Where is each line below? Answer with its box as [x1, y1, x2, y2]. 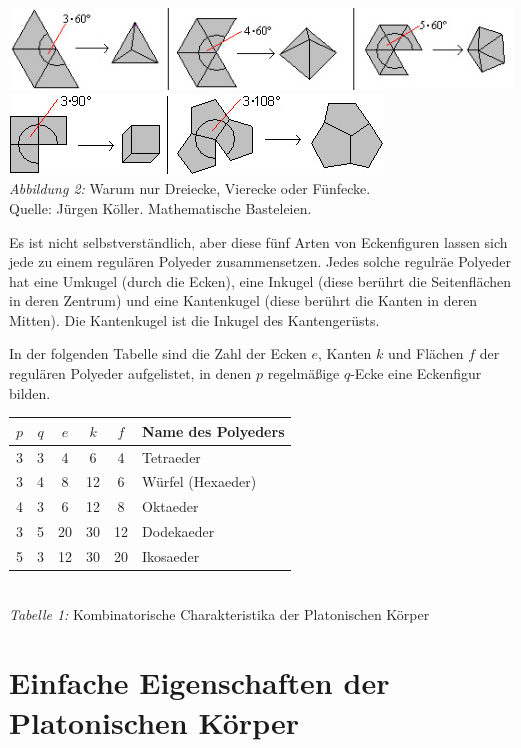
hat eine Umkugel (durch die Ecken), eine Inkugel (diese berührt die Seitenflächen [9, 270, 512, 291]
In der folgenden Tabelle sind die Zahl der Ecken [9, 343, 307, 364]
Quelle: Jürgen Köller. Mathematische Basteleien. [9, 197, 312, 218]
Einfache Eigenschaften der [9, 662, 390, 703]
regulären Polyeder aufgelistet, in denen [9, 363, 252, 384]
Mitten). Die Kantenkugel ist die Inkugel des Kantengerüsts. [9, 309, 380, 330]
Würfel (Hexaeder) [142, 471, 257, 492]
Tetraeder [142, 446, 201, 467]
